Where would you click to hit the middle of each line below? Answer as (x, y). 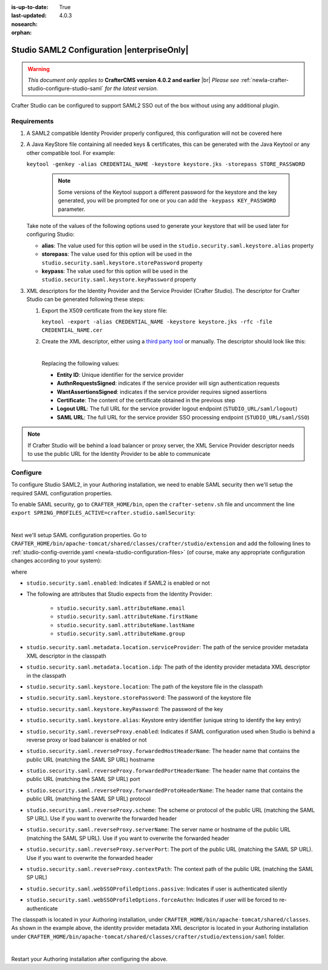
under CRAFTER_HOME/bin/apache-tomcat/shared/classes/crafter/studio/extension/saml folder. (148, 937)
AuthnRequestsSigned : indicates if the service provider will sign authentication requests (168, 384)
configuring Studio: (50, 235)
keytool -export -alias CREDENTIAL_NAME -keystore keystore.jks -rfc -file (157, 322)
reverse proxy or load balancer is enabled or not (87, 740)
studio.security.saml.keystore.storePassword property (122, 263)
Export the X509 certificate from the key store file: (104, 311)
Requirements (32, 121)
